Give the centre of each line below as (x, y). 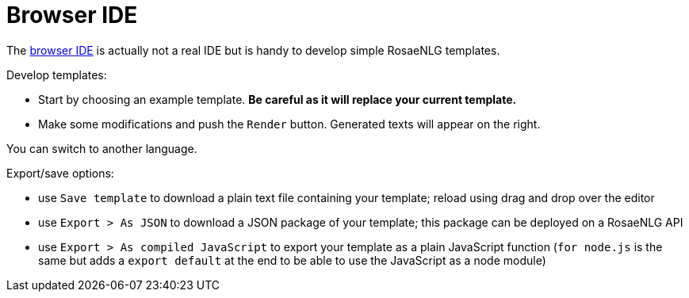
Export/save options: (60, 173)
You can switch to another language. (102, 148)
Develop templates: (57, 74)
